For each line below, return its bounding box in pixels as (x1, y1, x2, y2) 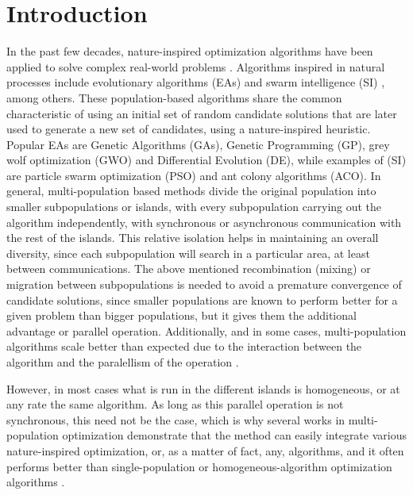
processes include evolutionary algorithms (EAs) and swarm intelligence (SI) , (6, 74, 385, 90)
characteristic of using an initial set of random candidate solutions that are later (6, 105, 397, 121)
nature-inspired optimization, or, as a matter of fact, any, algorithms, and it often (6, 442, 404, 459)
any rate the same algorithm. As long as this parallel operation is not (6, 396, 344, 412)
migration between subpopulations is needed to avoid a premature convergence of (6, 276, 402, 293)
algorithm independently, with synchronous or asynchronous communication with (6, 213, 402, 230)
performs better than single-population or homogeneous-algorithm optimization (6, 458, 392, 474)
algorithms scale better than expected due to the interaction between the (6, 338, 362, 355)
